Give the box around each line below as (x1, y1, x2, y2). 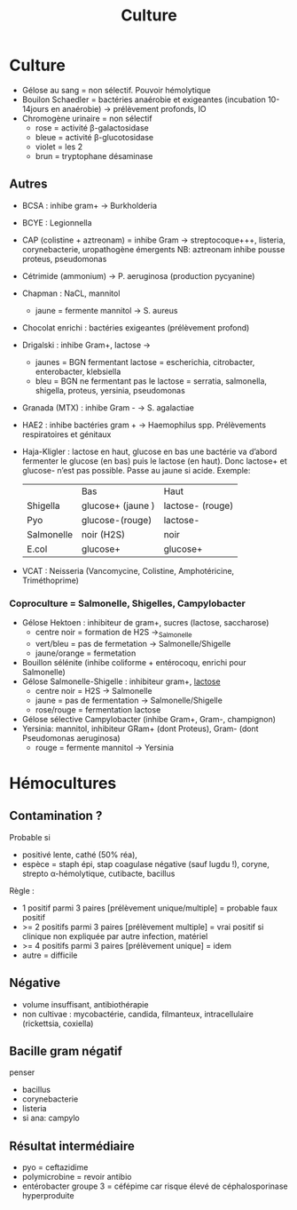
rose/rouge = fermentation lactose (35, 704, 161, 715)
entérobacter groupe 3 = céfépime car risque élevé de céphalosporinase (21, 1181, 288, 1191)
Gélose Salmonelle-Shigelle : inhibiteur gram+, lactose (21, 676, 221, 687)
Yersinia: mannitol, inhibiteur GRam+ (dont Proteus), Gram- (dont (21, 723, 259, 734)
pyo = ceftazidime (21, 1162, 89, 1173)
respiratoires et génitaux (21, 428, 112, 440)
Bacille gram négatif (9, 1044, 122, 1059)
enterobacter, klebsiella (35, 366, 121, 377)
